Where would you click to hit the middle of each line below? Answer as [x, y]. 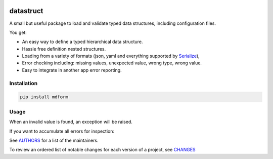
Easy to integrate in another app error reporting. [72, 70]
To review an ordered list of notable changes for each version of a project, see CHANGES [102, 150]
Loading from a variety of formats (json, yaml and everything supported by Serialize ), [111, 56]
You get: [18, 32]
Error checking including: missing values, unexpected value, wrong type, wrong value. [112, 63]
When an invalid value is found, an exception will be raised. [71, 122]
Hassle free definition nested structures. [64, 49]
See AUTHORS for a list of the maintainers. [54, 140]
